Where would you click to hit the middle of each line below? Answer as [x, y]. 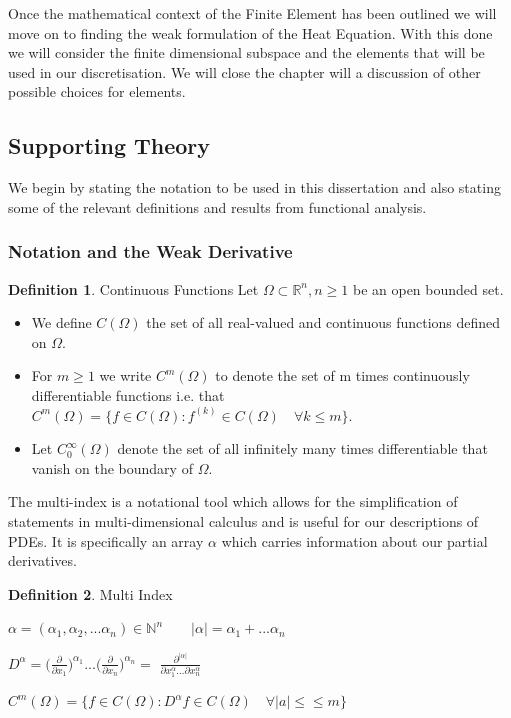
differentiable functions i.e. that [128, 394]
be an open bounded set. [428, 288]
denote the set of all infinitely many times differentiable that [302, 448]
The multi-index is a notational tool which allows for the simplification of [233, 501]
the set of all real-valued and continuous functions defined [323, 322]
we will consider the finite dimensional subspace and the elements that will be [246, 52]
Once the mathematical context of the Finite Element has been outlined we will [252, 13]
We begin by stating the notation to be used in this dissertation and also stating [254, 187]
